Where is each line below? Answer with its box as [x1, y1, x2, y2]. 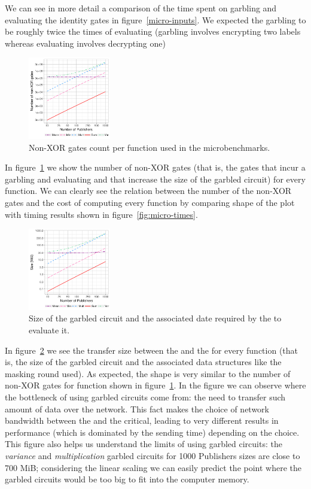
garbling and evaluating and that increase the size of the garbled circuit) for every [5, 172, 306, 185]
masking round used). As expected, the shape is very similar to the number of [5, 367, 291, 379]
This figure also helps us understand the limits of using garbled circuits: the [5, 438, 282, 450]
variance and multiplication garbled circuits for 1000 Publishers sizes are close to [5, 449, 300, 461]
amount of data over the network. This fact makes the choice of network [5, 402, 269, 415]
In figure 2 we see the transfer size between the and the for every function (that [5, 344, 298, 356]
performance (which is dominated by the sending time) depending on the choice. [5, 426, 300, 438]
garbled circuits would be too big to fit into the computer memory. [5, 473, 249, 485]
